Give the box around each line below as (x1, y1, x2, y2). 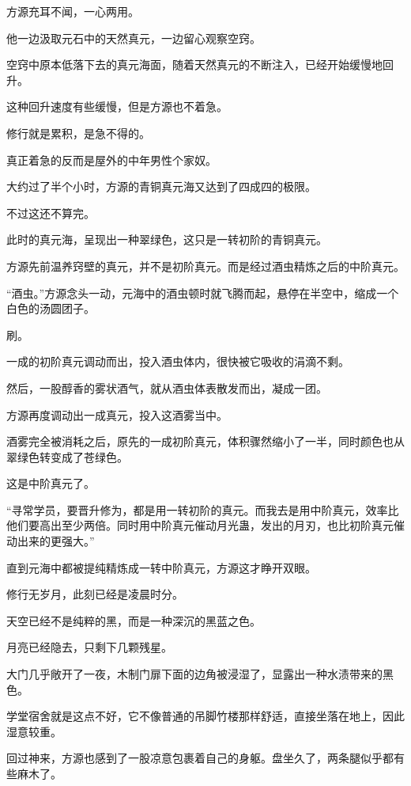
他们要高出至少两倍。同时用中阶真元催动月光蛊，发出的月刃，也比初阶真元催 (6, 517, 405, 533)
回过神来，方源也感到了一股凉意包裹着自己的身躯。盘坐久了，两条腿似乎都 (6, 750, 394, 766)
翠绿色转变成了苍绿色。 (6, 448, 128, 465)
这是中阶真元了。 (6, 475, 95, 492)
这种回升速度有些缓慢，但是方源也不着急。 (6, 98, 228, 115)
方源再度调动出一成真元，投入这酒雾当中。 (6, 406, 228, 423)
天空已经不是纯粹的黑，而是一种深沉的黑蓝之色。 (6, 612, 261, 628)
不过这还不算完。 (6, 204, 95, 221)
